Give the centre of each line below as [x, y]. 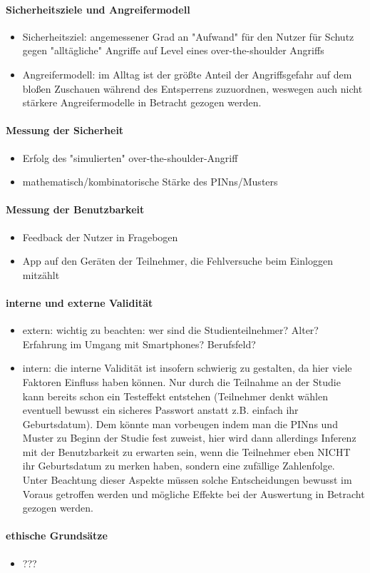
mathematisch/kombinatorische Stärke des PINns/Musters [150, 182]
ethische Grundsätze [57, 536]
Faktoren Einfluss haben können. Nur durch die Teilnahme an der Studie [181, 381]
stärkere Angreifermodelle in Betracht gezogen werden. [142, 102]
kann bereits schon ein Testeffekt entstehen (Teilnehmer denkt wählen [175, 396]
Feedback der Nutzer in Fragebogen [100, 237]
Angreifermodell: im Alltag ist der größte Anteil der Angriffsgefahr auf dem [187, 74]
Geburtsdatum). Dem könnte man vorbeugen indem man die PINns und [180, 424]
